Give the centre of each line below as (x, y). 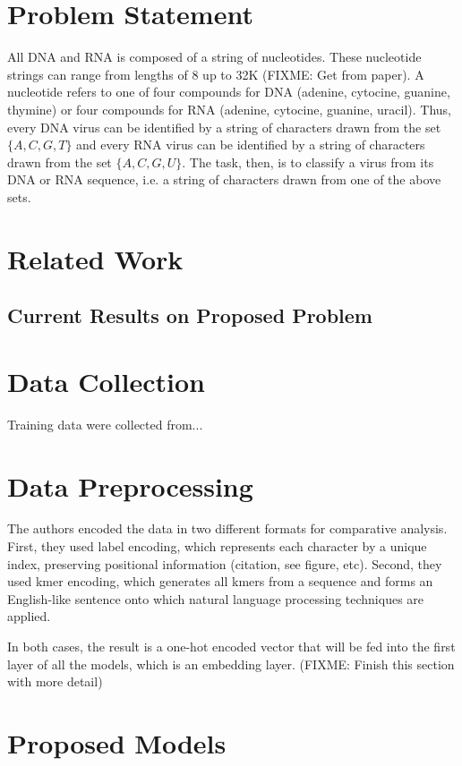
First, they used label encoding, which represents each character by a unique (217, 546)
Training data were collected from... (105, 424)
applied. (29, 616)
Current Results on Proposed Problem (190, 315)
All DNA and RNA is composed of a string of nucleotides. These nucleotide (214, 57)
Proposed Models (117, 743)
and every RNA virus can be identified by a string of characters (251, 145)
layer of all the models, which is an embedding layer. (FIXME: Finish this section (231, 664)
